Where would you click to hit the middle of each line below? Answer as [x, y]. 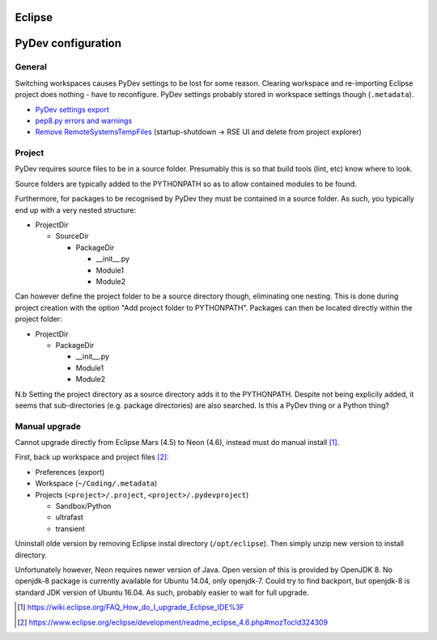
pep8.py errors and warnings [84, 121]
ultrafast [70, 517]
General [31, 67]
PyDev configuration [68, 43]
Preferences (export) [70, 472]
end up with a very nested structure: [76, 210]
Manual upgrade [48, 426]
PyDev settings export [72, 109]
